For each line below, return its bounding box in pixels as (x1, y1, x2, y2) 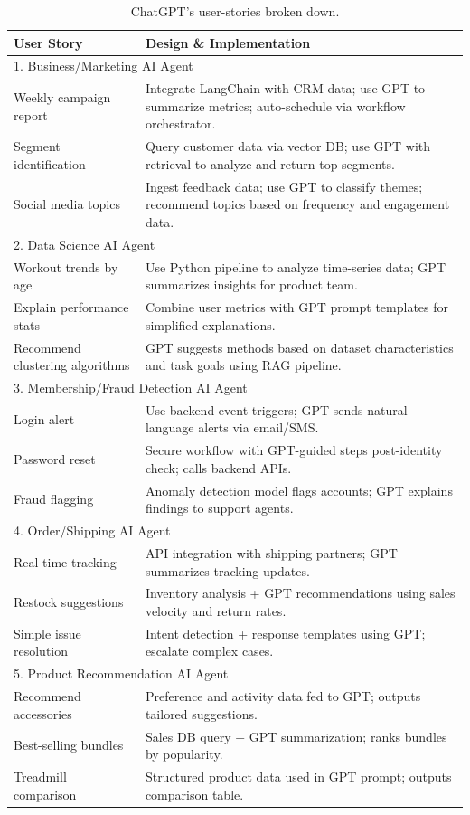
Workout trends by (14, 257, 118, 276)
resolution (14, 641, 69, 660)
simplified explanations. (145, 315, 276, 334)
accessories (14, 704, 72, 723)
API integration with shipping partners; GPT (145, 543, 398, 562)
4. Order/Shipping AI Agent (14, 521, 171, 540)
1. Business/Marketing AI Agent (14, 56, 193, 75)
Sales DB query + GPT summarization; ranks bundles (145, 726, 447, 745)
